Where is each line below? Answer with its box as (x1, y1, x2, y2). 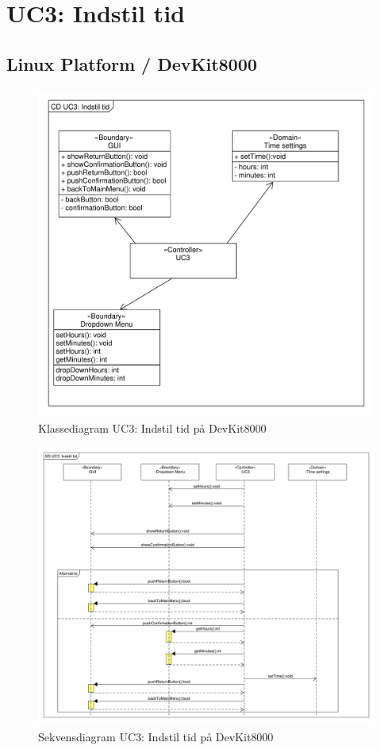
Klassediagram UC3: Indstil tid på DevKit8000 (38, 419, 267, 436)
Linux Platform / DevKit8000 (6, 51, 257, 76)
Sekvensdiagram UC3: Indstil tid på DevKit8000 (38, 729, 274, 745)
